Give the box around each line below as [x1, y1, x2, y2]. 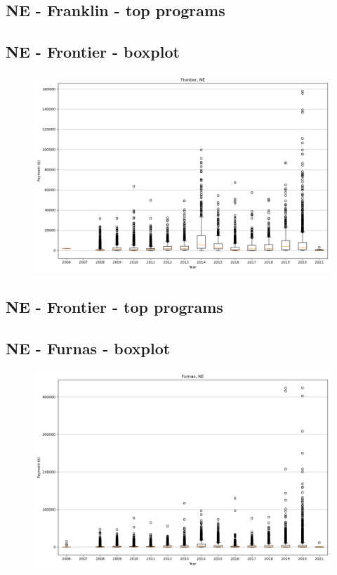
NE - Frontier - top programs [6, 296, 223, 318]
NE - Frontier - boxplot [6, 41, 180, 63]
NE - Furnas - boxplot [6, 337, 171, 359]
